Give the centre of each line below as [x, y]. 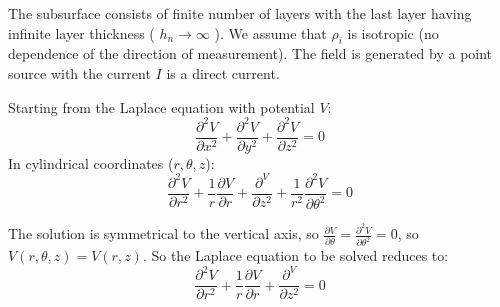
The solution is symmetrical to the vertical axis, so [163, 233]
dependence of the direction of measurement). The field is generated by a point [250, 53]
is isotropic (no [393, 32]
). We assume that [270, 32]
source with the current [79, 72]
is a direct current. [223, 72]
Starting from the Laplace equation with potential [161, 106]
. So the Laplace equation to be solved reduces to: [295, 255]
